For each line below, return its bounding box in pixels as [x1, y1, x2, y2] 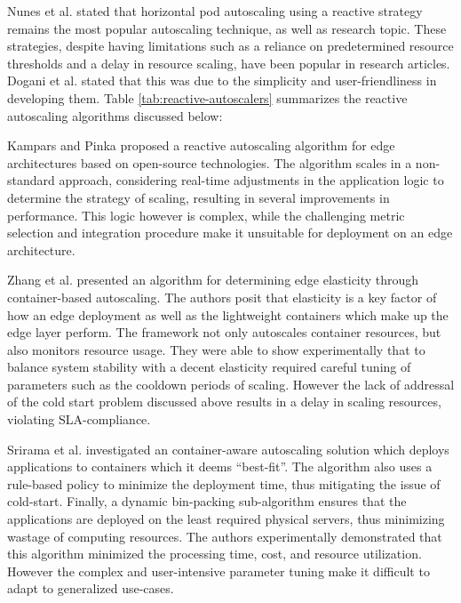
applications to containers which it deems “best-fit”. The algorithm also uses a [7, 457, 433, 476]
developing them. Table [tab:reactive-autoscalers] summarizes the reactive [7, 88, 408, 107]
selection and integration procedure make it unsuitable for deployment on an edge [7, 223, 453, 242]
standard [7, 171, 55, 189]
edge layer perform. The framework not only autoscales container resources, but [7, 323, 441, 342]
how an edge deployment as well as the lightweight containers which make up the [7, 305, 449, 324]
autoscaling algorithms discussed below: [7, 106, 223, 125]
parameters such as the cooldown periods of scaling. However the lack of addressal [7, 374, 455, 393]
